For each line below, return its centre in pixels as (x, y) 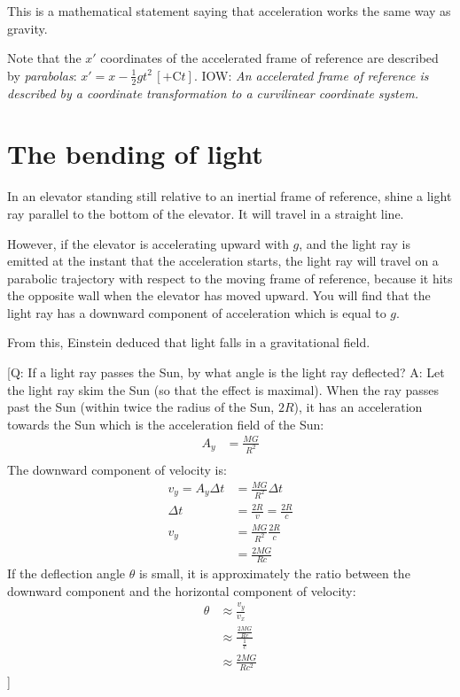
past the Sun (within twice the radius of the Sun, (141, 407)
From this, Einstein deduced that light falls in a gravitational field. (189, 342)
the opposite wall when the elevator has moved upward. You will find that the (219, 295)
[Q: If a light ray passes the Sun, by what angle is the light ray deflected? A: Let (226, 372)
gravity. (27, 28)
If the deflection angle (66, 573)
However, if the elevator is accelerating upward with (148, 243)
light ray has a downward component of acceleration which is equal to (197, 312)
